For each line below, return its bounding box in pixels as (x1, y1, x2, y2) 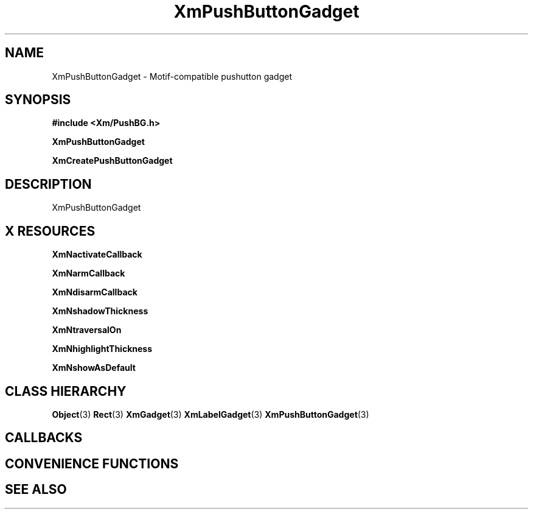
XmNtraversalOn (52, 325, 122, 336)
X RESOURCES (5, 223, 96, 239)
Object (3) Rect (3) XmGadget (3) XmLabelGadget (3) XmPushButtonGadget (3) (52, 409, 369, 420)
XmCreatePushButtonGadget (52, 155, 173, 166)
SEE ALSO (5, 482, 67, 498)
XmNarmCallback (52, 268, 125, 279)
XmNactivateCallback (52, 249, 142, 260)
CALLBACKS (5, 430, 83, 446)
